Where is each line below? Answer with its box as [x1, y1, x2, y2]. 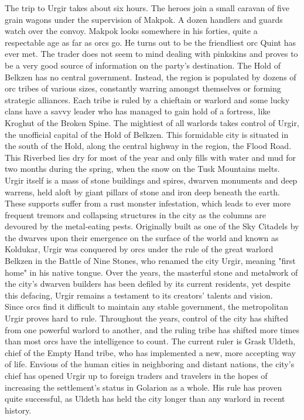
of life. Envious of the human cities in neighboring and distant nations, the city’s [5, 358, 295, 370]
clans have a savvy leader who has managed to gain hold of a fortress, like [5, 105, 271, 117]
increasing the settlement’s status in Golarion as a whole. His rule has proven [5, 381, 282, 393]
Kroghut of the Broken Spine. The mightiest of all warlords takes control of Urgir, [5, 116, 299, 128]
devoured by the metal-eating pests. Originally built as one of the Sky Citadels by [5, 220, 299, 232]
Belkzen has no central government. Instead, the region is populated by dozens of [5, 70, 296, 83]
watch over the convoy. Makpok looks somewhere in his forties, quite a [5, 25, 258, 37]
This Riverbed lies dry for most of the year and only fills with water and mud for [5, 151, 296, 163]
